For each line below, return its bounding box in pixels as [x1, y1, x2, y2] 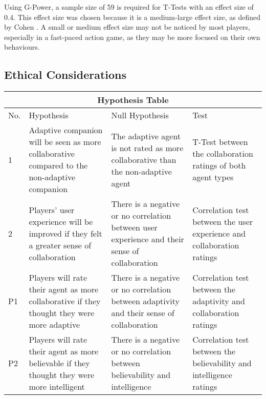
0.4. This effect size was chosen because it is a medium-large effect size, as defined [4, 11, 261, 22]
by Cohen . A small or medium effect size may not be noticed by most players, [4, 22, 250, 32]
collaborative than [111, 153, 176, 165]
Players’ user [29, 203, 75, 216]
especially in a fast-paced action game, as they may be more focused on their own [4, 31, 260, 42]
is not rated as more [111, 141, 184, 154]
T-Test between [192, 136, 248, 148]
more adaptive [29, 319, 80, 331]
